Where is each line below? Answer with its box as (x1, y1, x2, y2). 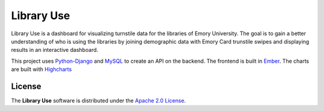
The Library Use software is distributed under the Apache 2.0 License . (11, 97, 186, 104)
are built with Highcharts (11, 66, 72, 73)
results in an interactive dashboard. (11, 47, 98, 54)
